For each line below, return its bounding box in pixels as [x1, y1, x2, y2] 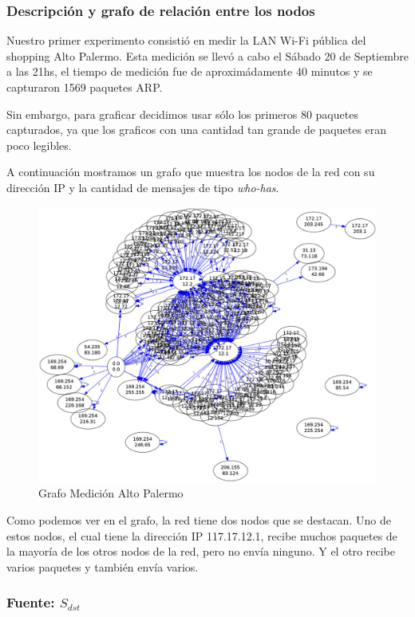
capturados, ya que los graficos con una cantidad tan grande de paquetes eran [6, 121, 387, 138]
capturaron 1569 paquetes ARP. [6, 79, 163, 95]
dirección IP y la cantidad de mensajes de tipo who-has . [6, 179, 279, 195]
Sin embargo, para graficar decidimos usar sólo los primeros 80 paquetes [6, 105, 358, 122]
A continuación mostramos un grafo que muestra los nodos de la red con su [6, 163, 375, 180]
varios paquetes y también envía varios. [6, 558, 199, 575]
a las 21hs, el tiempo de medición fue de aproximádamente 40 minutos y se [6, 63, 373, 80]
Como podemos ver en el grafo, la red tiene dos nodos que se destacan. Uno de [6, 512, 391, 529]
